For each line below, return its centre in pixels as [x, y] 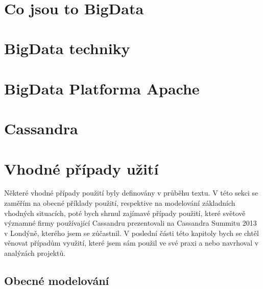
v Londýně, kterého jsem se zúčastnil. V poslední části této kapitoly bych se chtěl [131, 233]
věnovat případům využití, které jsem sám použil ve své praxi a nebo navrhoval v [131, 243]
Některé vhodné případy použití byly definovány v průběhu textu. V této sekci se [131, 193]
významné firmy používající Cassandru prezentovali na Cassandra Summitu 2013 [130, 223]
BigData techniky [67, 48]
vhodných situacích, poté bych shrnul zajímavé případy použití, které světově [125, 213]
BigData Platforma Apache [102, 88]
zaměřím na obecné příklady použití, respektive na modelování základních [120, 203]
